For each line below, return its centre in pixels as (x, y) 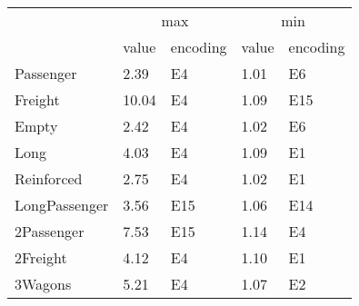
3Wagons (43, 284)
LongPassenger (62, 205)
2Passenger (50, 231)
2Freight (41, 257)
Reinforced (49, 178)
